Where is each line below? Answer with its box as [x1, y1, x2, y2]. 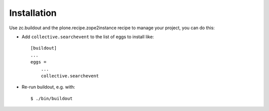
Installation [9, 7, 57, 18]
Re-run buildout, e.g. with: [21, 84, 76, 90]
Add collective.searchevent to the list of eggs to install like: [21, 34, 154, 40]
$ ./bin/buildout [30, 96, 73, 101]
